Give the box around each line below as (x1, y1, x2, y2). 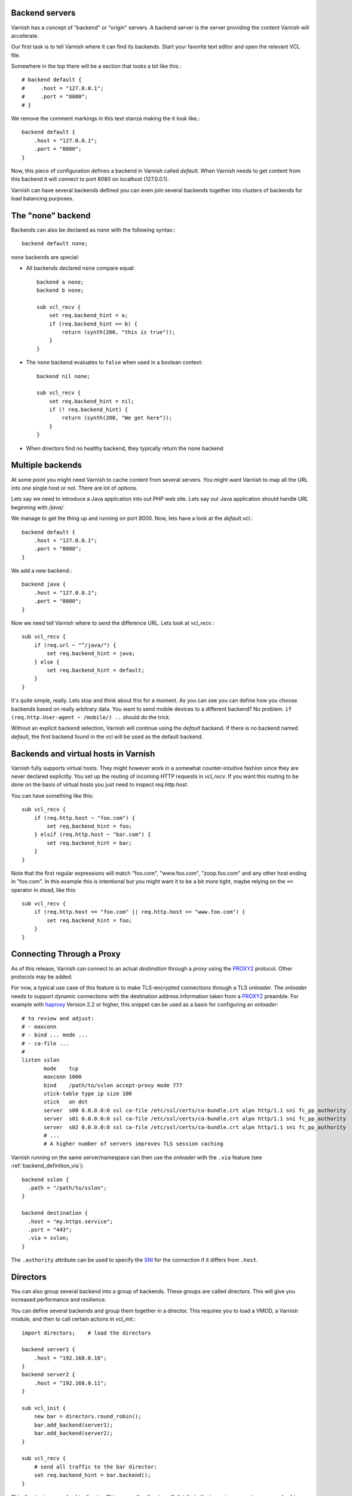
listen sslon (22, 1057, 60, 1063)
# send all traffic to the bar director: (33, 1463, 158, 1470)
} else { (33, 658, 60, 665)
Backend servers (11, 8, 76, 18)
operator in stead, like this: (11, 886, 77, 893)
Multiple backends (11, 460, 82, 470)
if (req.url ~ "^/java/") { (33, 641, 117, 649)
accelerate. (11, 32, 39, 39)
